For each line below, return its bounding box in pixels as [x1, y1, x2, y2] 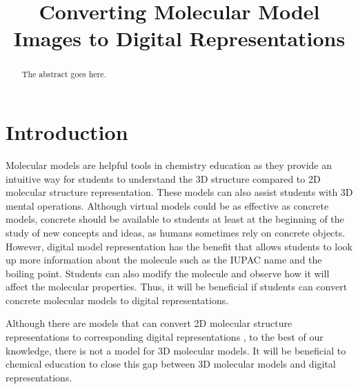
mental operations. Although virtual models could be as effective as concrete [6, 198, 329, 212]
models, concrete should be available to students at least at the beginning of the [6, 212, 344, 226]
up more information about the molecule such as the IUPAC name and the [6, 252, 322, 267]
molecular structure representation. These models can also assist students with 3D [6, 185, 353, 199]
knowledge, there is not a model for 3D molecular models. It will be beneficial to [6, 343, 346, 357]
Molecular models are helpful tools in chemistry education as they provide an [6, 157, 332, 172]
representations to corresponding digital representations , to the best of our [6, 330, 324, 344]
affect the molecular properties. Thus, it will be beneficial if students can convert [6, 279, 348, 294]
